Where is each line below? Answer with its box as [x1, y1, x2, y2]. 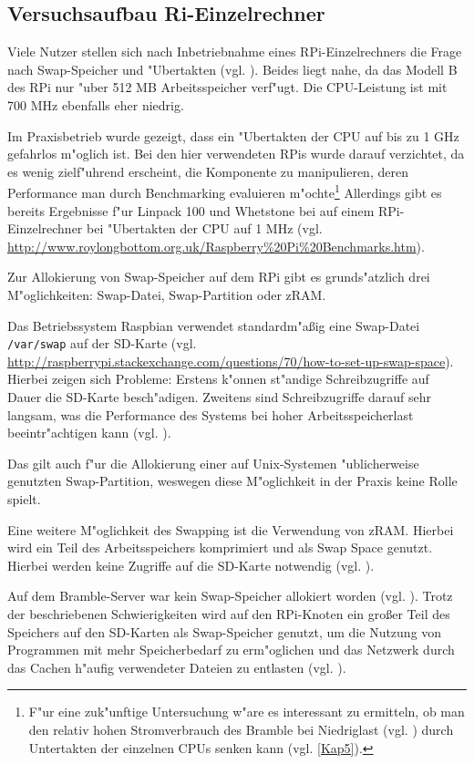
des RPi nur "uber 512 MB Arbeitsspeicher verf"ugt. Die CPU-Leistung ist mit [7, 77, 448, 97]
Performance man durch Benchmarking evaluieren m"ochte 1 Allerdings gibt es [7, 181, 442, 202]
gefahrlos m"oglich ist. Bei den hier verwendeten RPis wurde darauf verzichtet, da [7, 144, 465, 163]
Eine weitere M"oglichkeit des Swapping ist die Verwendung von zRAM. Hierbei [7, 520, 454, 539]
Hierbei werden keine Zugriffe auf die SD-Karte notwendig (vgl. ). [7, 555, 375, 574]
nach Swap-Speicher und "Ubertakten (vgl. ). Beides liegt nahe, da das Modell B [7, 59, 458, 78]
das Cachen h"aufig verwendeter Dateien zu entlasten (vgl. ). [7, 657, 346, 676]
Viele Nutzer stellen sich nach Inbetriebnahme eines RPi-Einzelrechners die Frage [7, 42, 462, 61]
